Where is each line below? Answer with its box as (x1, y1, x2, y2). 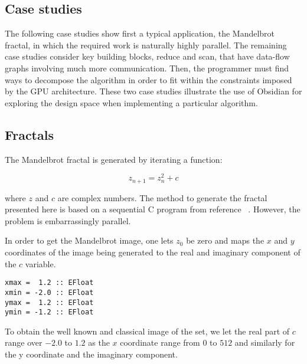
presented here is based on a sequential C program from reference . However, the (5, 203, 301, 215)
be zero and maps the (186, 234, 264, 247)
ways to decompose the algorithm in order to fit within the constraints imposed (5, 73, 292, 86)
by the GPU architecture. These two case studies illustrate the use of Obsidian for (5, 85, 302, 97)
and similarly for (234, 336, 295, 349)
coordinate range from (120, 336, 200, 349)
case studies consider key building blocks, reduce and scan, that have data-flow (5, 50, 290, 63)
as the (88, 336, 110, 349)
